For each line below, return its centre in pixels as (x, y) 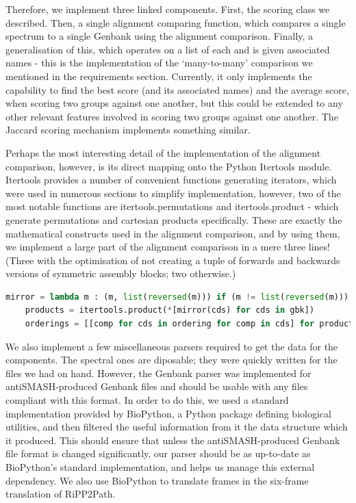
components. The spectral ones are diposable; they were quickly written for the (171, 360)
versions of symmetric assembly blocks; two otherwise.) (121, 273)
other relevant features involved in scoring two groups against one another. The (172, 116)
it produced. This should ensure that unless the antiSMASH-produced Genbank (173, 440)
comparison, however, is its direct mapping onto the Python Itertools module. (169, 166)
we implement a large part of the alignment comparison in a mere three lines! (168, 247)
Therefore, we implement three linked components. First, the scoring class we (168, 9)
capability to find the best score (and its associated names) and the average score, (177, 89)
